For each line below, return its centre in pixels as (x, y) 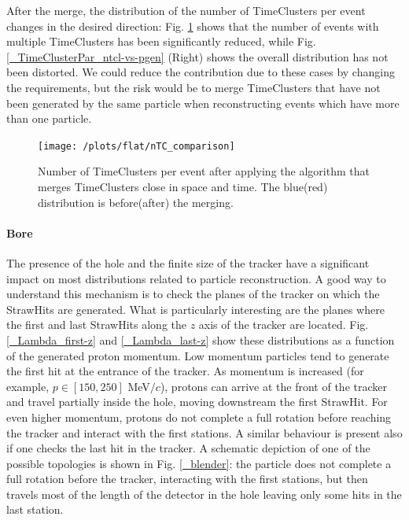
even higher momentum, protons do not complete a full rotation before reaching (199, 417)
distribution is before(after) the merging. (136, 202)
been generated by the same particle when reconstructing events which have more (203, 103)
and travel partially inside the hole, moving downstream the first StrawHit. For (197, 402)
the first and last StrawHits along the (96, 325)
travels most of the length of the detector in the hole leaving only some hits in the (204, 494)
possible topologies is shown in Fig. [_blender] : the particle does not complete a (199, 463)
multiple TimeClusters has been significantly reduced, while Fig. (161, 41)
